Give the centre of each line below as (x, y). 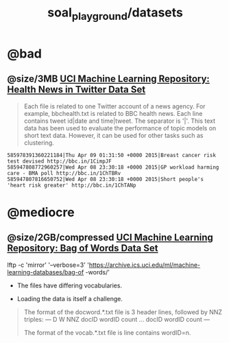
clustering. (39, 143)
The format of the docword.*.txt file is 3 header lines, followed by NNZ (123, 312)
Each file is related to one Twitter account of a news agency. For (114, 106)
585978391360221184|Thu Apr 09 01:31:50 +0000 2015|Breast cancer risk (111, 155)
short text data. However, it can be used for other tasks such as (113, 135)
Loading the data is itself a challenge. (70, 298)
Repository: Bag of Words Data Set (83, 248)
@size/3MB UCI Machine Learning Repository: (109, 79)
